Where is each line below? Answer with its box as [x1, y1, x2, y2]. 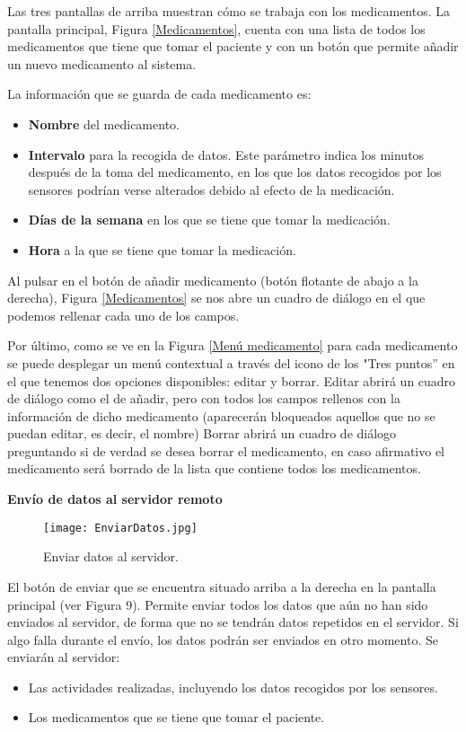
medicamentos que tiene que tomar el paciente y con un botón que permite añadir [7, 37, 459, 56]
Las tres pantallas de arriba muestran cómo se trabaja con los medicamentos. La [7, 2, 451, 20]
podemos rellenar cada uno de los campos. [7, 305, 240, 324]
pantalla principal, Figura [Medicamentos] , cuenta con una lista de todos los [7, 19, 426, 38]
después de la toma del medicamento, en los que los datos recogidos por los [28, 163, 442, 181]
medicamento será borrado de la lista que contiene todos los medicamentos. [7, 459, 421, 478]
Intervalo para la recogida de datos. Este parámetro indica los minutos [28, 145, 425, 163]
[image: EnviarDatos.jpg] [43, 521, 198, 534]
